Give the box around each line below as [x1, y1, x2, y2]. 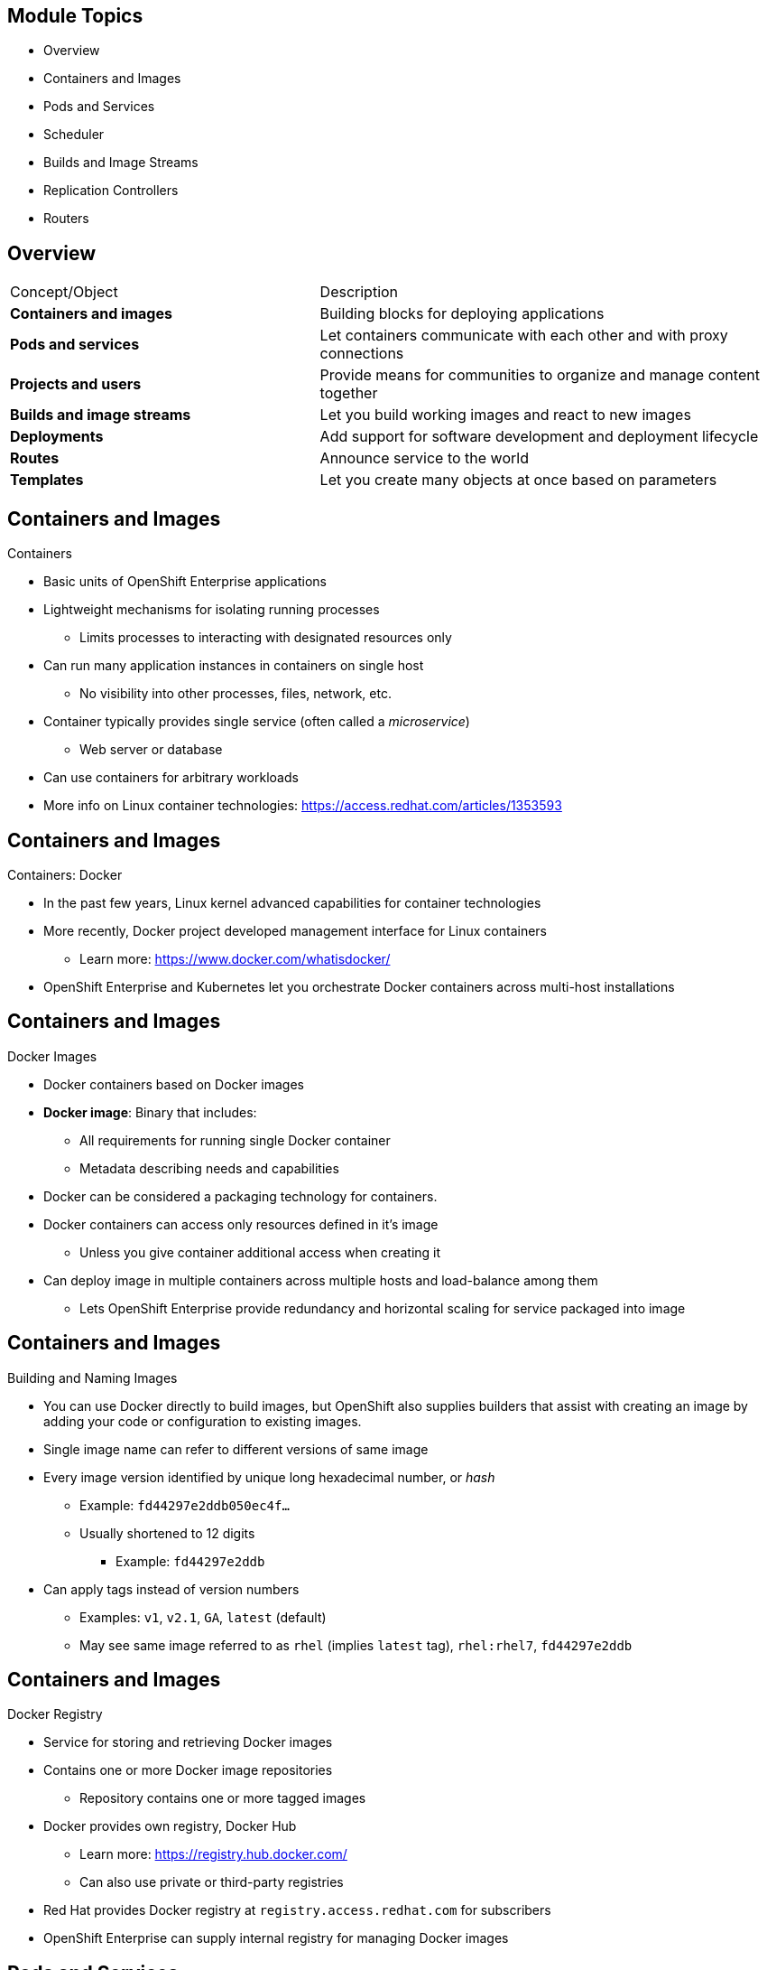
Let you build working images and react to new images [319, 406, 691, 425]
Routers [43, 210, 89, 227]
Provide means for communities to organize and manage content [319, 366, 760, 385]
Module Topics [7, 5, 143, 27]
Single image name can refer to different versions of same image [43, 1441, 429, 1457]
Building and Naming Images [7, 1369, 178, 1386]
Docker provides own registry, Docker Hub [43, 1818, 297, 1835]
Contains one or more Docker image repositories [43, 1762, 333, 1779]
